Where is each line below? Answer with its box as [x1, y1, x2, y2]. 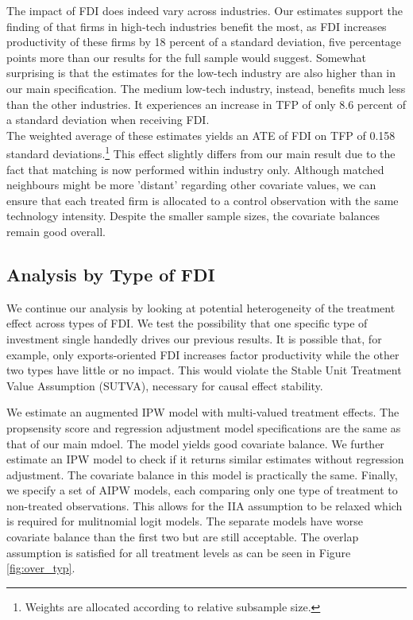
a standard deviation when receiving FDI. [6, 111, 210, 128]
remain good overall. [6, 223, 106, 239]
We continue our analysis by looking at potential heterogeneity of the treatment [6, 299, 396, 316]
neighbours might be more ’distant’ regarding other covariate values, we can [6, 176, 376, 193]
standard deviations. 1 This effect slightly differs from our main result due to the [6, 143, 396, 161]
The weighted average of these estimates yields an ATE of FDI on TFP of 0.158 [6, 126, 396, 143]
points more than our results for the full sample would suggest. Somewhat [6, 48, 366, 65]
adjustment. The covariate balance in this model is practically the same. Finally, [6, 466, 398, 482]
